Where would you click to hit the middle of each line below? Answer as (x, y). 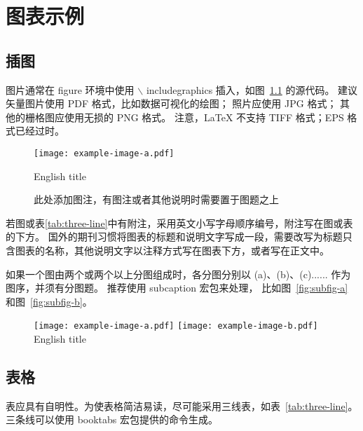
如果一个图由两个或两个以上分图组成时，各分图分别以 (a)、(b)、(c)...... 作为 (178, 274)
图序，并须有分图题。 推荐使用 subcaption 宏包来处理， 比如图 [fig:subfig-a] (177, 288)
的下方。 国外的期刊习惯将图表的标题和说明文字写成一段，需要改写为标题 (174, 237)
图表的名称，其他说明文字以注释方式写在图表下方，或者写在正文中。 (172, 250)
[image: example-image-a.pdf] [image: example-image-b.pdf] (176, 326)
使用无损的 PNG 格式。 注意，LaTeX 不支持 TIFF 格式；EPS (204, 117)
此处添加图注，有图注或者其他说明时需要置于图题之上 (156, 199)
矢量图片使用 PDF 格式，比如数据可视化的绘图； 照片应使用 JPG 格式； (171, 103)
